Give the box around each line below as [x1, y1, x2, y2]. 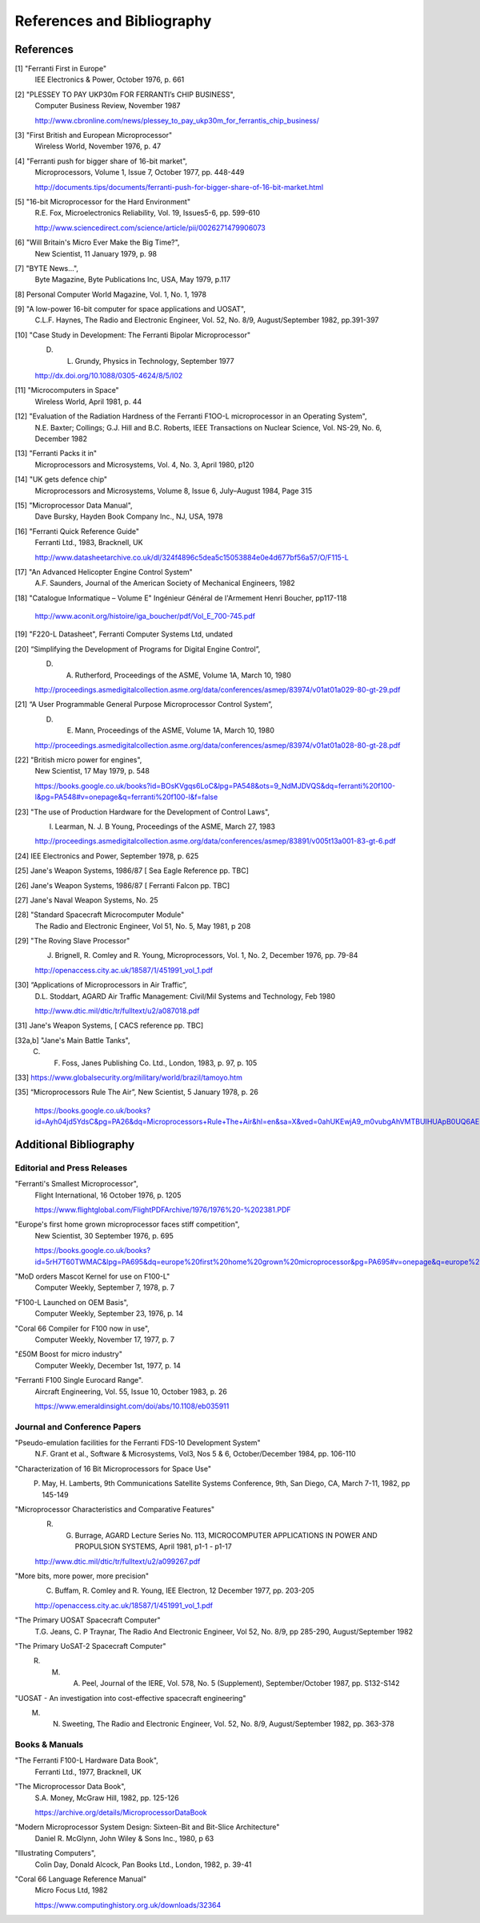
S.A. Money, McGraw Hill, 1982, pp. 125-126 [34, 1792, 179, 1803]
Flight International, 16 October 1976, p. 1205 [34, 1190, 182, 1200]
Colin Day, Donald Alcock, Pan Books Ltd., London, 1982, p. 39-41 [34, 1860, 252, 1869]
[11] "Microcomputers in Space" [14, 386, 119, 395]
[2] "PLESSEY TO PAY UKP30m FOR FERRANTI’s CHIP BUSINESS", [14, 89, 235, 99]
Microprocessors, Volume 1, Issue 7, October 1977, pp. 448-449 [34, 168, 245, 177]
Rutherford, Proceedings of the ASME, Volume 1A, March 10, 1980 [74, 670, 292, 680]
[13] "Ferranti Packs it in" [14, 449, 98, 459]
